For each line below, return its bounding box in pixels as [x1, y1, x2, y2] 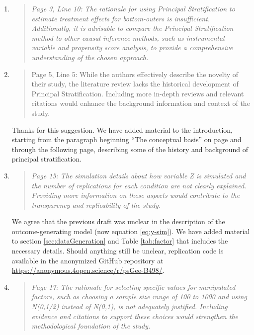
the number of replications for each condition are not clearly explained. [31, 180, 247, 190]
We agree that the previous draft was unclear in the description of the [11, 216, 225, 227]
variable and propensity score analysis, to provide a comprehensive [31, 42, 233, 53]
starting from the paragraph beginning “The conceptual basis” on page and [11, 134, 242, 145]
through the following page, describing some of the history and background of [11, 144, 249, 154]
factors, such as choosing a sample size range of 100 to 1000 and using [31, 291, 247, 302]
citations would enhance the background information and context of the [31, 98, 250, 108]
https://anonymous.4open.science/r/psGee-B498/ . [11, 265, 165, 275]
